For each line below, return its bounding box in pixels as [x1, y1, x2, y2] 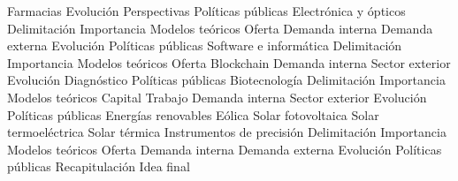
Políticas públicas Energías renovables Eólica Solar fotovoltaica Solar [7, 105, 379, 124]
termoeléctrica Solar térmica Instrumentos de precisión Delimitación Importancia [7, 123, 447, 141]
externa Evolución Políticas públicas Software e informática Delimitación [7, 36, 402, 55]
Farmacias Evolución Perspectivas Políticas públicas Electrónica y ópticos [7, 2, 406, 19]
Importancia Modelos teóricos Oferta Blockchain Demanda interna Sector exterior [7, 53, 451, 72]
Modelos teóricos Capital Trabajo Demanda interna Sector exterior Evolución [7, 87, 427, 106]
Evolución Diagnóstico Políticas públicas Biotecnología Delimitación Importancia [7, 71, 446, 89]
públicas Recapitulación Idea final [7, 157, 190, 176]
